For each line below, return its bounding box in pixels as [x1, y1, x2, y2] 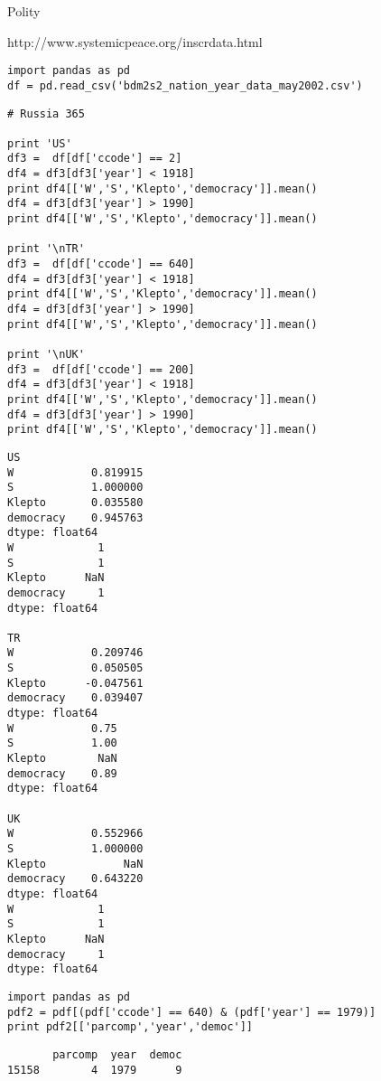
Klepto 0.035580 [7, 495, 144, 509]
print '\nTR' [7, 242, 85, 256]
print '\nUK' [7, 348, 85, 361]
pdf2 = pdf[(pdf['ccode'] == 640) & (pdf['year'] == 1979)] [7, 1005, 376, 1019]
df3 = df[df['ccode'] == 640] [7, 258, 195, 271]
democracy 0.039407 [7, 691, 144, 705]
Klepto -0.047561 [7, 676, 144, 690]
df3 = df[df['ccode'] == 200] [7, 362, 195, 376]
